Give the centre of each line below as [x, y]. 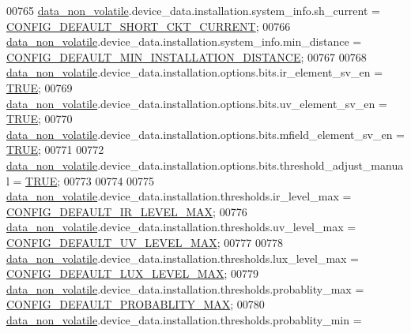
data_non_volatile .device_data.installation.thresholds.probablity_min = [184, 319]
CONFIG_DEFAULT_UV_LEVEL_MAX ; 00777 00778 [145, 242]
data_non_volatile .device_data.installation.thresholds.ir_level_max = [179, 196]
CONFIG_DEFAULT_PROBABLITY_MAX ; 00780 [136, 304]
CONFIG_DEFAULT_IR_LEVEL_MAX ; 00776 [127, 211]
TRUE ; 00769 [40, 87]
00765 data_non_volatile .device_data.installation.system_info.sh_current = [193, 10]
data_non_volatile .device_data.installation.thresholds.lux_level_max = [183, 258]
